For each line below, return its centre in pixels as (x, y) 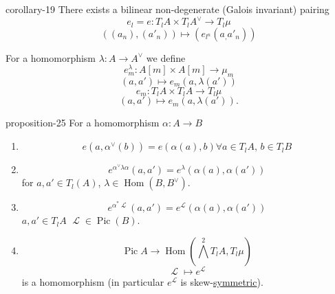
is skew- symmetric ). (222, 281)
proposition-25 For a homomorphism (83, 123)
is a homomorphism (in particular (93, 281)
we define (166, 57)
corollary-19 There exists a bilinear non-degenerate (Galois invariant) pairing (167, 9)
